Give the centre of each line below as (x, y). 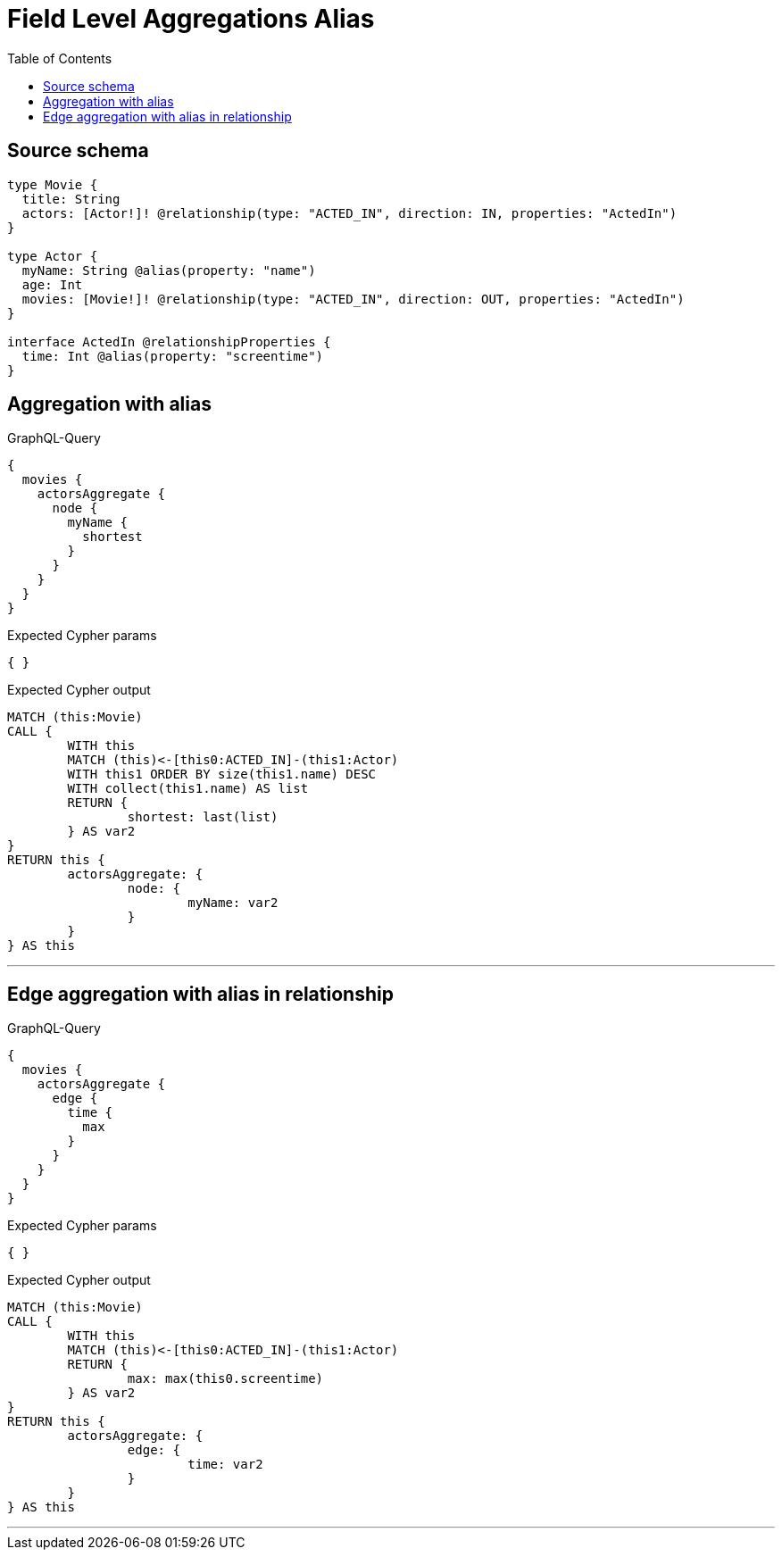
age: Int (52, 284)
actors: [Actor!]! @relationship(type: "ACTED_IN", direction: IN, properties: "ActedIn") (349, 213)
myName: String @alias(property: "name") (169, 270)
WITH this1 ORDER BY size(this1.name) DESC (222, 774)
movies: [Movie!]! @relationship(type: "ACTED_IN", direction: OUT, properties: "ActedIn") (353, 299)
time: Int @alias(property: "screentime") (173, 356)
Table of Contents (60, 58)
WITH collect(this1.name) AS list (188, 789)
